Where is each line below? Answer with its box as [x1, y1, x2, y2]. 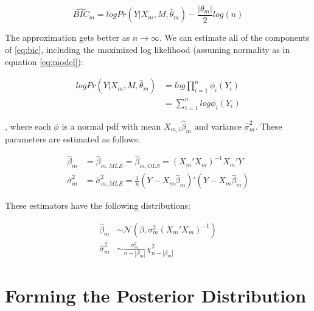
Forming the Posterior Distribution [5, 282, 307, 307]
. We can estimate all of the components [159, 31, 310, 44]
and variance [194, 119, 242, 132]
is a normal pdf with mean [61, 119, 161, 132]
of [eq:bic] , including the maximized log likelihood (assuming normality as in [5, 43, 290, 56]
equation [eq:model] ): [5, 55, 83, 68]
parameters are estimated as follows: [5, 132, 141, 145]
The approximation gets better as [5, 31, 130, 44]
